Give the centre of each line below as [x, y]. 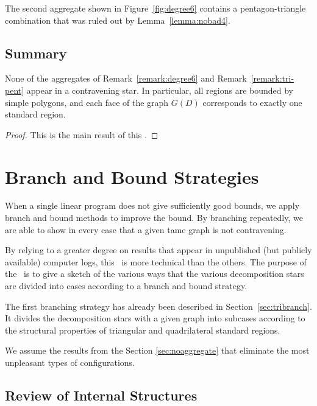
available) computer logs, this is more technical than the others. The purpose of [156, 261]
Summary [36, 53]
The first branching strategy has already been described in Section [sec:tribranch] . [158, 306]
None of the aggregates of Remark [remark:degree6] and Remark [126, 78]
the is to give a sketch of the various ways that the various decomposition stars [155, 274]
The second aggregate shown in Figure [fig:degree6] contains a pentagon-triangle [155, 8]
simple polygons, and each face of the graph [87, 102]
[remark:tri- [272, 78]
